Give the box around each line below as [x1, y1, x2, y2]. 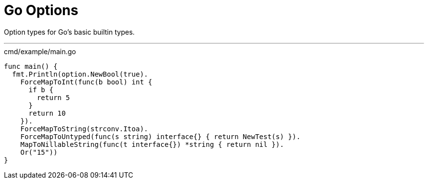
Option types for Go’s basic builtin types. [4, 27, 135, 36]
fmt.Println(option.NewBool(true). [12, 70, 149, 78]
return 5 [37, 93, 70, 102]
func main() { [4, 62, 58, 70]
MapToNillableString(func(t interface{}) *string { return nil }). [20, 140, 284, 148]
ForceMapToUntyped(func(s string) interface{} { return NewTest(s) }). [20, 132, 300, 141]
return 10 [28, 109, 66, 117]
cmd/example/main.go [4, 47, 76, 56]
